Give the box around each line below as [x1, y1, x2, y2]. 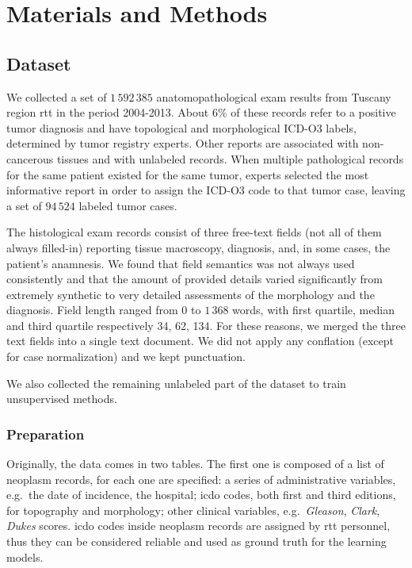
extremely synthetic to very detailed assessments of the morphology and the [6, 286, 375, 302]
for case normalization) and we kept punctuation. [6, 348, 246, 365]
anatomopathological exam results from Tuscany [156, 88, 391, 105]
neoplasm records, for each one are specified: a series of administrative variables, [6, 470, 396, 487]
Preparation [6, 424, 85, 443]
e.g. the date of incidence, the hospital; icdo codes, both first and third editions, [6, 486, 396, 503]
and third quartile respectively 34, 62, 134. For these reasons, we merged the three [6, 317, 406, 333]
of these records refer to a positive [231, 104, 396, 121]
